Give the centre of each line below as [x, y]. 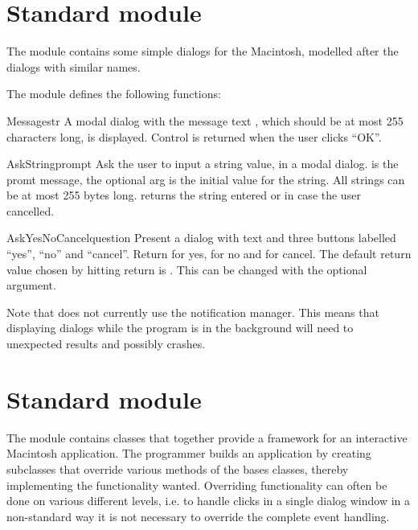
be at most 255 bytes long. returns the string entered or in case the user [184, 195]
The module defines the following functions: [114, 94]
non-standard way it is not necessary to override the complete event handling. [198, 516]
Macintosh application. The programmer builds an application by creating [189, 453]
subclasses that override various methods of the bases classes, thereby [178, 468]
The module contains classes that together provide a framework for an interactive [207, 437]
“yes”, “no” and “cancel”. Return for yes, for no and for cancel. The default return [209, 254]
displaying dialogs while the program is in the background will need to [180, 328]
